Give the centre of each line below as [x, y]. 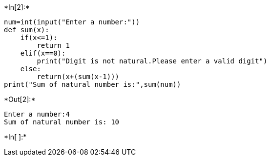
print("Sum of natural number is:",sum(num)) [93, 84]
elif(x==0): [43, 53]
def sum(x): [27, 30]
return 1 [53, 45]
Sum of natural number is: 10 [62, 122]
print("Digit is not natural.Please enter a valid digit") [152, 61]
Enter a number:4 [37, 114]
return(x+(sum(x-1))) [78, 77]
